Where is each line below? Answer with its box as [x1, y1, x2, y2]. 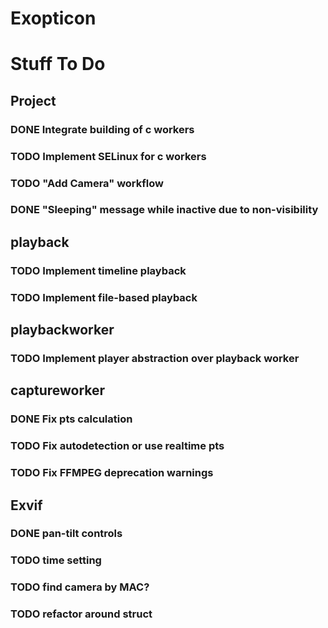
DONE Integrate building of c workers [10, 122, 195, 136]
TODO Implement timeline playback [10, 263, 187, 277]
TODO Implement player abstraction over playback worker [10, 352, 300, 365]
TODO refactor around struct [10, 607, 153, 621]
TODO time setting [10, 553, 102, 567]
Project [10, 92, 57, 109]
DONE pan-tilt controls [10, 527, 123, 541]
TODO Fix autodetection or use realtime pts [10, 439, 225, 453]
